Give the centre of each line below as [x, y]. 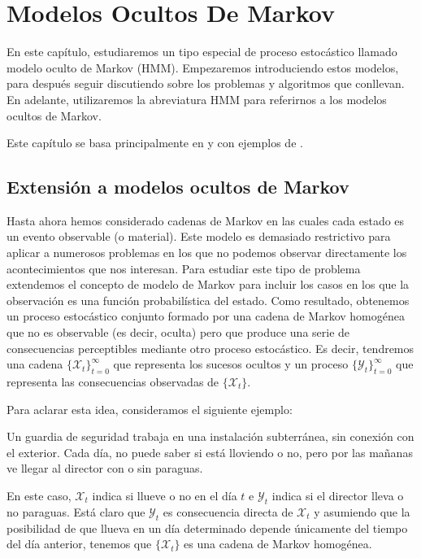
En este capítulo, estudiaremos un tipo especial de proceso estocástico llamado [202, 52]
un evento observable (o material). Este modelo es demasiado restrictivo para [199, 236]
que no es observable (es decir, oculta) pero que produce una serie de [178, 332]
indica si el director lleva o [338, 495]
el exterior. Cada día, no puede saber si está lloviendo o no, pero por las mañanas [210, 452]
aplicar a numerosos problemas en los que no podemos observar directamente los [207, 253]
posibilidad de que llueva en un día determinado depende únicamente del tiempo [207, 527]
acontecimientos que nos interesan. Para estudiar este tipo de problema [184, 268]
